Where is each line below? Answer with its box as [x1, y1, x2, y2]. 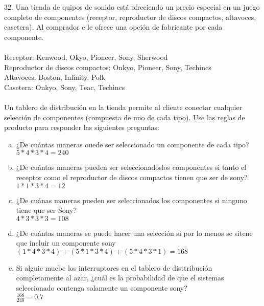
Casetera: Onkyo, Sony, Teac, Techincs [4, 81, 125, 92]
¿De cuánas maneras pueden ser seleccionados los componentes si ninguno [16, 194, 247, 205]
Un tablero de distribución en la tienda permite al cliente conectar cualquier [4, 101, 243, 112]
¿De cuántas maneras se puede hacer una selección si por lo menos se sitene [16, 227, 253, 238]
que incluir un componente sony [16, 237, 116, 248]
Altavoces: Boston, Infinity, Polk [4, 72, 106, 82]
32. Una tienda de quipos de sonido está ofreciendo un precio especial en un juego [4, 2, 260, 12]
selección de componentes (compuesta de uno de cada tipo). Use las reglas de [4, 112, 245, 122]
